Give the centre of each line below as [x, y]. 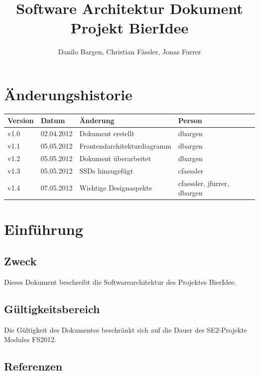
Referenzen [33, 366]
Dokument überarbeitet [115, 158]
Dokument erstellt [107, 133]
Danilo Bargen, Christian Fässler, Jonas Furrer [129, 52]
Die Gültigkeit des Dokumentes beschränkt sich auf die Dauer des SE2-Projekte [126, 329]
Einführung [44, 229]
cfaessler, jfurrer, [203, 183]
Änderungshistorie [68, 94]
